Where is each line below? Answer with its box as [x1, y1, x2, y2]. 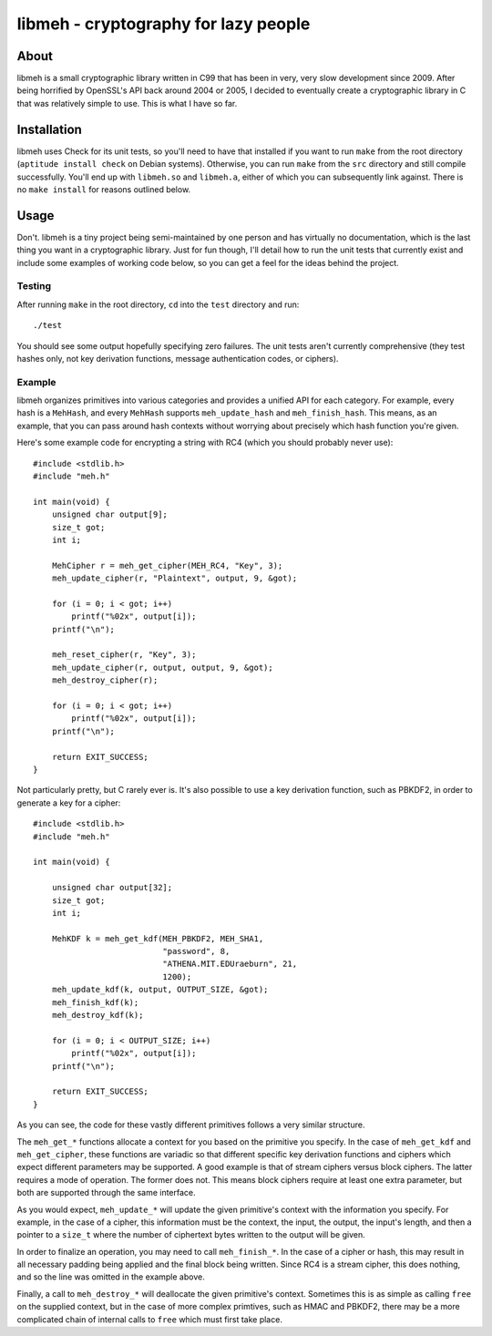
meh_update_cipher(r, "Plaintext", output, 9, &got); [51, 573, 298, 583]
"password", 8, [162, 946, 231, 957]
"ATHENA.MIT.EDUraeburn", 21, [162, 959, 298, 970]
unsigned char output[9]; [51, 509, 169, 519]
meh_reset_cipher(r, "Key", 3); [51, 650, 197, 660]
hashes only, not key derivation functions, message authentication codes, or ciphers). [16, 353, 339, 364]
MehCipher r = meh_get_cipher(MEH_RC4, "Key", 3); [51, 560, 283, 570]
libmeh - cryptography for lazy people [16, 14, 311, 34]
